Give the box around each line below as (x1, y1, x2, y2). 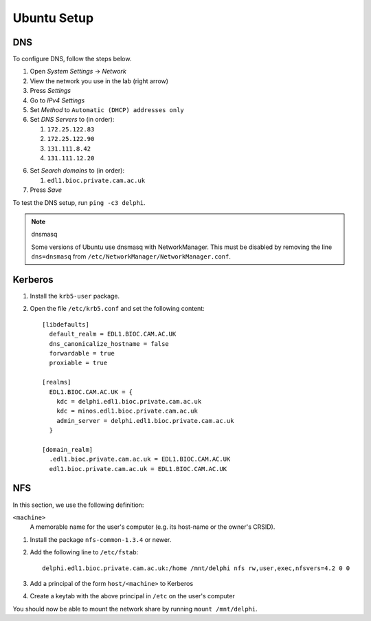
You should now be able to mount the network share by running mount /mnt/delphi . (12, 604, 258, 613)
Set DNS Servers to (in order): (30, 116, 115, 124)
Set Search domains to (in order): (30, 166, 125, 175)
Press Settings (30, 87, 71, 95)
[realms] (42, 378, 71, 386)
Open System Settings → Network (30, 67, 126, 76)
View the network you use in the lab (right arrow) (30, 76, 168, 85)
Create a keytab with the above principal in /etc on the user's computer (30, 592, 235, 600)
